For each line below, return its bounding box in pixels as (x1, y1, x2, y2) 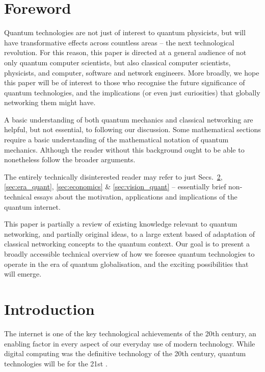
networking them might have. (4, 97, 96, 108)
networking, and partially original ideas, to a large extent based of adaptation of (4, 228, 255, 239)
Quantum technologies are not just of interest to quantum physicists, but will (4, 27, 246, 38)
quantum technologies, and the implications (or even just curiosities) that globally (4, 87, 260, 97)
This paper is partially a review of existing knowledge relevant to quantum (4, 218, 237, 229)
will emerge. (4, 268, 42, 279)
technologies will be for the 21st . (4, 358, 108, 368)
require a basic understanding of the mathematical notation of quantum (4, 134, 229, 145)
